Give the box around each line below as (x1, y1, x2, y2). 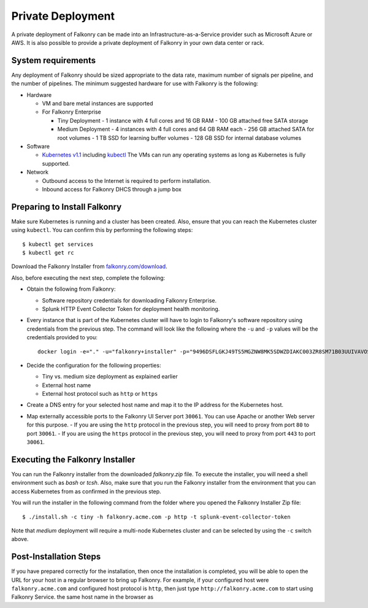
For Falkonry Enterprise (42, 108, 101, 116)
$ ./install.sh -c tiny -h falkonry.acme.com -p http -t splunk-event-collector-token (22, 513, 291, 520)
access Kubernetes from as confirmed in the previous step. (11, 488, 162, 495)
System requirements (11, 55, 96, 66)
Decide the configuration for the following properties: (26, 361, 161, 369)
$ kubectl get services (22, 241, 94, 248)
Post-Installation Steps (11, 552, 101, 562)
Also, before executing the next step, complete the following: (11, 274, 166, 282)
